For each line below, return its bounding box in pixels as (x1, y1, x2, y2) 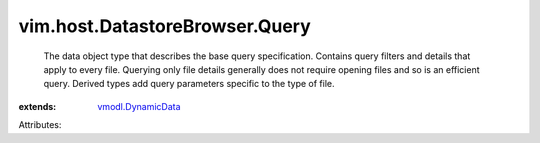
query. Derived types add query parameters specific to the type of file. (43, 78, 335, 90)
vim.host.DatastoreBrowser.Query (18, 15, 312, 37)
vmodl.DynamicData (97, 100, 181, 112)
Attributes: (18, 119, 62, 131)
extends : (18, 100, 57, 112)
